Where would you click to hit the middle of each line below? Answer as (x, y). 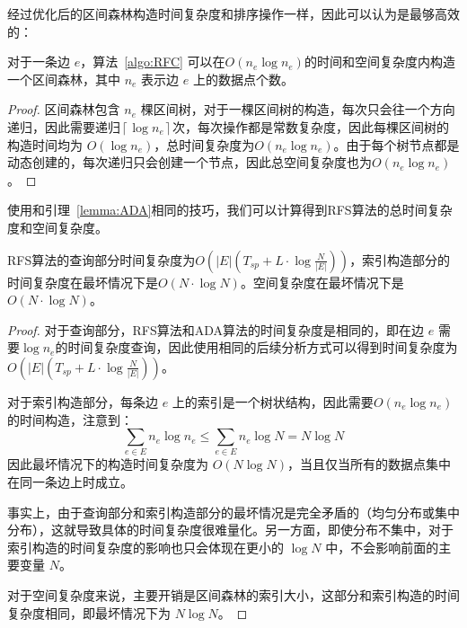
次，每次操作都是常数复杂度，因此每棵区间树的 (311, 126)
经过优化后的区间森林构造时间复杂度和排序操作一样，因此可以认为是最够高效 (233, 13)
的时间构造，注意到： (70, 419)
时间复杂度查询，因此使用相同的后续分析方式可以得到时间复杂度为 (263, 347)
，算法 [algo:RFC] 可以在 (153, 62)
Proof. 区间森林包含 (64, 109)
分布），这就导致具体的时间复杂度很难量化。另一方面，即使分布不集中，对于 (230, 530)
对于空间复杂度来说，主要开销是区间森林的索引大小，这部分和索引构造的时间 (233, 594)
